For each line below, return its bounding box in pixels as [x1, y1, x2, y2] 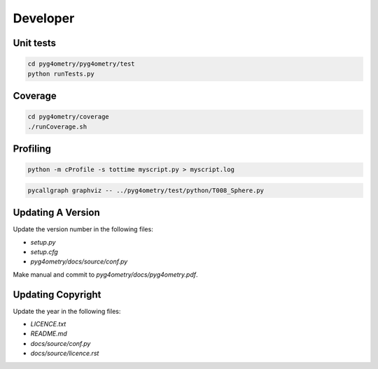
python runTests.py [27, 70, 94, 78]
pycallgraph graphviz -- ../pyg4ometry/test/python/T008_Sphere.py [27, 186, 265, 194]
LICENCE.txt [30, 320, 66, 328]
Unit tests [13, 37, 56, 49]
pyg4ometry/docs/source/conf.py [30, 257, 128, 266]
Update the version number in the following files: [13, 225, 153, 233]
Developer [13, 10, 75, 26]
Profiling [13, 143, 52, 154]
